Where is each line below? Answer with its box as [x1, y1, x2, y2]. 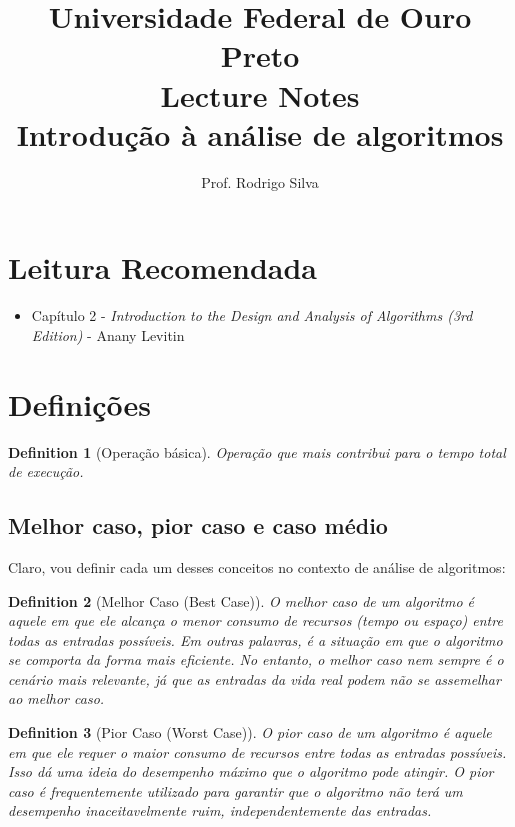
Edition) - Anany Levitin [31, 324, 185, 345]
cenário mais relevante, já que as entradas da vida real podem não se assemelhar [8, 668, 501, 689]
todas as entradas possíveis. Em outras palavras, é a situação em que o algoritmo [8, 629, 503, 650]
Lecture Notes [160, 74, 360, 115]
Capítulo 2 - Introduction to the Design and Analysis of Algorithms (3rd [31, 305, 473, 326]
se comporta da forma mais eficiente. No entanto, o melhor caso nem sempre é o [8, 649, 504, 670]
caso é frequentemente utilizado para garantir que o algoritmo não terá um [8, 780, 463, 801]
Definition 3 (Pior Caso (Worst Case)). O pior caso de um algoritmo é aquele [8, 722, 492, 743]
